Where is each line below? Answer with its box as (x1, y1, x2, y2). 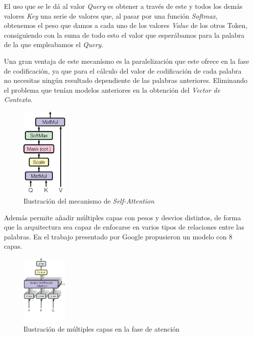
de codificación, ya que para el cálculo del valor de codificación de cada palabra (4, 65, 242, 76)
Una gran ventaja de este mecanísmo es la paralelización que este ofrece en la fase (4, 55, 249, 66)
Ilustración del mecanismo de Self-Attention (23, 195, 155, 206)
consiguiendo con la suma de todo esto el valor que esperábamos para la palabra (4, 29, 245, 40)
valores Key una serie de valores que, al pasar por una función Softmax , (4, 10, 218, 21)
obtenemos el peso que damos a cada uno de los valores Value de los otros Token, (4, 20, 248, 30)
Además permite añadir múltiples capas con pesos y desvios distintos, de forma (4, 212, 241, 222)
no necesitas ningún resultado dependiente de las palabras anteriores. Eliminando (4, 75, 248, 85)
